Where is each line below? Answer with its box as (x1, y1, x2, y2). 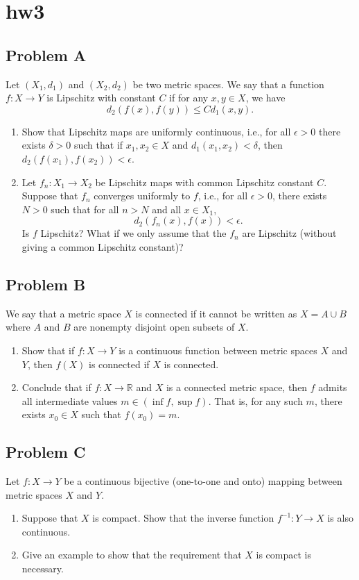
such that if (73, 138, 123, 152)
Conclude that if (21, 380, 91, 395)
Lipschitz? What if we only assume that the (40, 226, 227, 240)
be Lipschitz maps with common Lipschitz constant (95, 174, 314, 189)
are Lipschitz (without (242, 226, 337, 240)
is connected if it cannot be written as (135, 306, 297, 320)
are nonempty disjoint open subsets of (73, 320, 235, 334)
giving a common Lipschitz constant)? (21, 239, 184, 254)
